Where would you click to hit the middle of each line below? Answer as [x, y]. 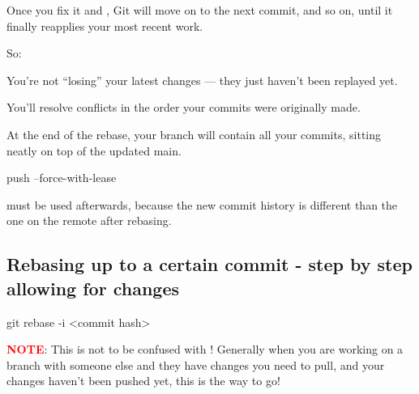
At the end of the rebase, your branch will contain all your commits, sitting [194, 134]
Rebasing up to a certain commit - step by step [209, 264]
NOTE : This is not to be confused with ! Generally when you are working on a [205, 349]
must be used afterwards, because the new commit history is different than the [202, 204]
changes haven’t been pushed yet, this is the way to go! [143, 381]
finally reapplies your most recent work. [105, 25]
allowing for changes [93, 288]
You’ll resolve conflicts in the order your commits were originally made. [184, 107]
